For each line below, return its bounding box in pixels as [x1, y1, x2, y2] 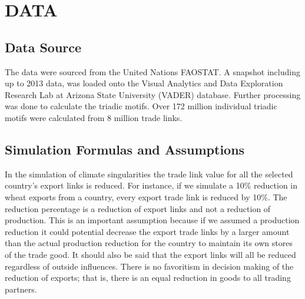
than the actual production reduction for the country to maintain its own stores [5, 237, 293, 249]
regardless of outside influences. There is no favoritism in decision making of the [5, 260, 294, 272]
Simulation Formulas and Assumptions [5, 140, 245, 158]
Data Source [5, 38, 82, 56]
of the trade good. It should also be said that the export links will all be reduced [5, 248, 296, 260]
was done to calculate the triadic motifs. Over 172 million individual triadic [5, 100, 277, 112]
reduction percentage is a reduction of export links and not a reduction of [5, 202, 271, 214]
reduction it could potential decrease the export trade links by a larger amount [5, 225, 290, 237]
